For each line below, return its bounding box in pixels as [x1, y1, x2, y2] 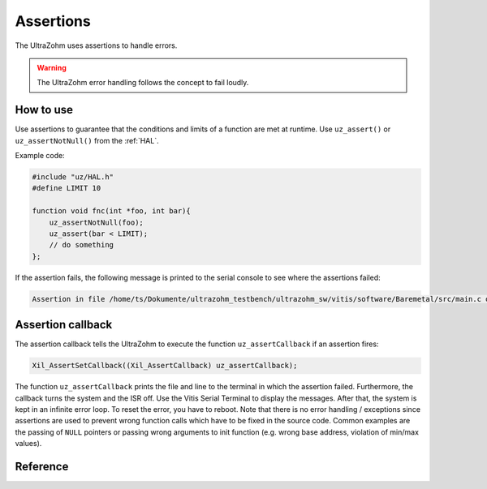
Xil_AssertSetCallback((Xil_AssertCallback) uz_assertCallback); [32, 361, 298, 371]
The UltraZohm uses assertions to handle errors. [15, 41, 178, 50]
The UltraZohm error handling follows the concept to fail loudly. [37, 78, 249, 88]
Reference [15, 459, 69, 474]
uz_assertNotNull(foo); [49, 217, 144, 227]
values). [15, 439, 42, 448]
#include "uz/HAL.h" [32, 173, 114, 182]
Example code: [15, 151, 65, 161]
